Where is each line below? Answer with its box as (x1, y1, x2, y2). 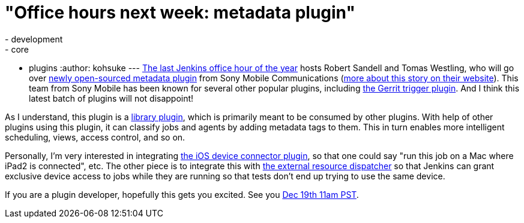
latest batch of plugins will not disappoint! (29, 93, 194, 103)
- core (5, 44, 29, 54)
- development (5, 33, 63, 44)
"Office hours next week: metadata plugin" (5, 2, 355, 23)
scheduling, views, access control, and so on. (5, 132, 185, 142)
